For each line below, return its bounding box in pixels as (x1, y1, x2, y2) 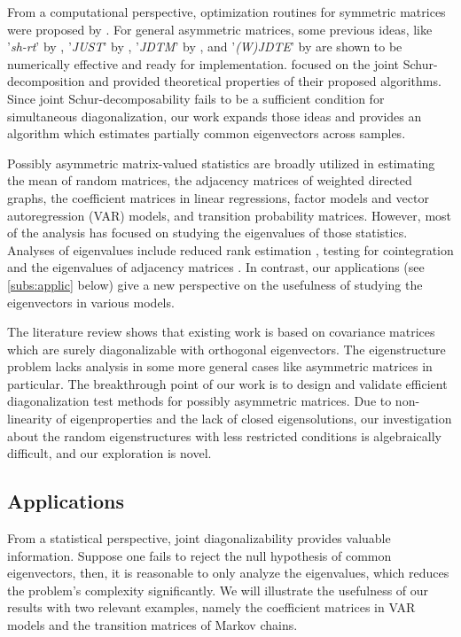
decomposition (7, 72, 85, 90)
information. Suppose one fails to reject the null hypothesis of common (7, 546, 392, 564)
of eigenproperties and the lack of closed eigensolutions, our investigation (56, 409, 452, 428)
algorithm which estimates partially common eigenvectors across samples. (7, 124, 406, 143)
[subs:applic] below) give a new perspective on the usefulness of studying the (7, 275, 423, 293)
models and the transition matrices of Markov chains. (7, 616, 298, 634)
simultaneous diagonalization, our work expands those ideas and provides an (7, 106, 422, 125)
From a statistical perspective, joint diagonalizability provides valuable (7, 529, 391, 548)
